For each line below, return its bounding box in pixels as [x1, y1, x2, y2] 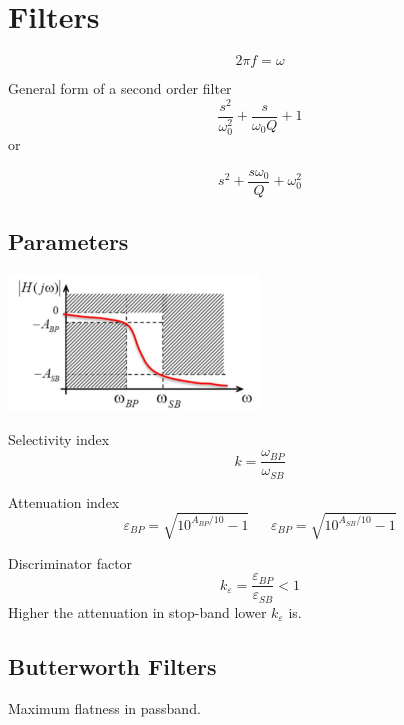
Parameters [8, 225, 129, 256]
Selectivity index [8, 428, 110, 449]
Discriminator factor [8, 552, 133, 573]
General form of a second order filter [8, 78, 232, 99]
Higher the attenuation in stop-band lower [8, 601, 267, 622]
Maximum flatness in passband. [8, 697, 201, 718]
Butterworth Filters [8, 650, 217, 681]
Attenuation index [8, 491, 120, 512]
